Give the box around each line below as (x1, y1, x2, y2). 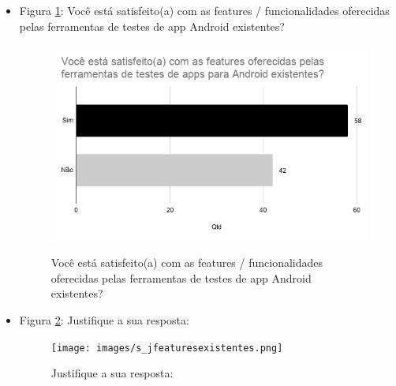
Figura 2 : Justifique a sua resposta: (19, 312, 189, 328)
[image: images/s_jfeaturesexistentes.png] (50, 342, 283, 354)
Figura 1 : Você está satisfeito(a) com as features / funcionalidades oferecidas (19, 2, 390, 18)
